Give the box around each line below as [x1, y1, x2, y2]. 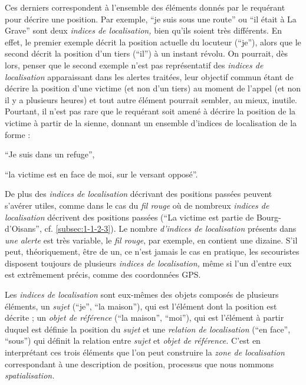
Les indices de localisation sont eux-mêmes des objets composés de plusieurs [5, 288, 279, 301]
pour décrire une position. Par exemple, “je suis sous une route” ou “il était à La [5, 12, 297, 25]
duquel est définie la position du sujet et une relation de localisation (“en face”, [5, 323, 291, 335]
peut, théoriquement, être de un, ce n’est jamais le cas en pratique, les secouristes [5, 245, 300, 258]
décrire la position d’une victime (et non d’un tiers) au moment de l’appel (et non [5, 82, 301, 94]
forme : [5, 128, 31, 140]
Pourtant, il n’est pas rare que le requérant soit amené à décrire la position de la [5, 105, 296, 117]
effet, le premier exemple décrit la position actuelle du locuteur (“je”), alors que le [5, 35, 301, 48]
